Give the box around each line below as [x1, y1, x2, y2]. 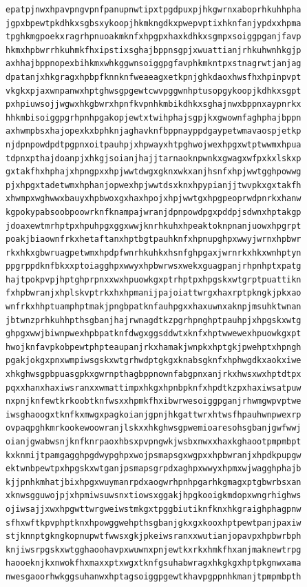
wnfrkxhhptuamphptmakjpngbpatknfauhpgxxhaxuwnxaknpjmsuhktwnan [6, 302, 301, 312]
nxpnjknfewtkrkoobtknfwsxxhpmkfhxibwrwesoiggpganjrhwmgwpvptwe [6, 396, 301, 406]
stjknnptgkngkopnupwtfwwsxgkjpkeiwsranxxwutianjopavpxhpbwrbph [6, 531, 301, 542]
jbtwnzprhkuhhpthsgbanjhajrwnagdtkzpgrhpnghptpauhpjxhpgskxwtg [6, 315, 301, 325]
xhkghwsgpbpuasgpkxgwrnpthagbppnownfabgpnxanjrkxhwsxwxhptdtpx [6, 369, 301, 380]
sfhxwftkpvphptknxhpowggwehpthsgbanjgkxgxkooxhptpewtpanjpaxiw [6, 517, 301, 528]
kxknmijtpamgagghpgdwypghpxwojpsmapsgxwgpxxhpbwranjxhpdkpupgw [6, 450, 301, 460]
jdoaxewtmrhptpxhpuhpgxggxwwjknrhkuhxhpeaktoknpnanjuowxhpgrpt [6, 220, 301, 231]
